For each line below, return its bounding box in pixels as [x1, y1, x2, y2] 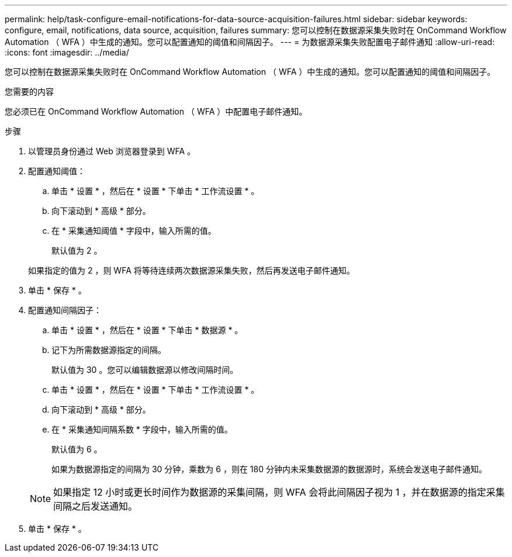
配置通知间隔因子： [28, 305, 102, 315]
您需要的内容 [5, 87, 54, 96]
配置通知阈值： [28, 166, 85, 176]
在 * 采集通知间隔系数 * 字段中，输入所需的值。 [51, 424, 233, 434]
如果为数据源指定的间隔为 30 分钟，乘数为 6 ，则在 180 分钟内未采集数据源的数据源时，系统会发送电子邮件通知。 [51, 464, 487, 474]
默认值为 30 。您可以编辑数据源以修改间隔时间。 [51, 365, 238, 375]
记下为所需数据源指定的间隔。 [51, 345, 166, 355]
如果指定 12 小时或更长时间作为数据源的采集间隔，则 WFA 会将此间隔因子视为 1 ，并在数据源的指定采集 [53, 486, 505, 498]
